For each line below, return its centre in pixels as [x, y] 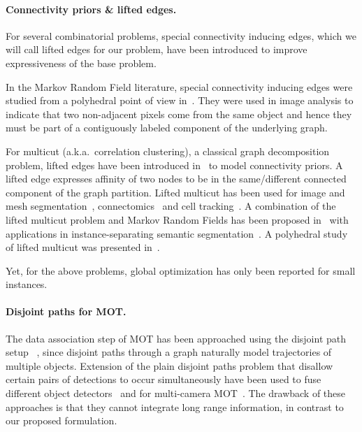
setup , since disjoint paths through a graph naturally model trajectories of [169, 352]
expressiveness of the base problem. [81, 63]
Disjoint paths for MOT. [66, 311]
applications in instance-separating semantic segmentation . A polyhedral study [177, 233]
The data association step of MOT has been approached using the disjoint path [176, 338]
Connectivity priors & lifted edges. [91, 9]
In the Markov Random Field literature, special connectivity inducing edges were [179, 86]
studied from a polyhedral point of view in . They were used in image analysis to [180, 100]
